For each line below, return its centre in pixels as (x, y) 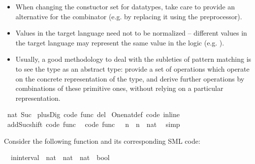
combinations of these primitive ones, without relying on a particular (119, 88)
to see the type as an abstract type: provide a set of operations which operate (132, 68)
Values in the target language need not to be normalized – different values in (131, 33)
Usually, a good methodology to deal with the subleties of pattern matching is (133, 59)
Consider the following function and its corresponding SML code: (102, 141)
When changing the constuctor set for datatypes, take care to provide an (125, 6)
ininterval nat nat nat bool (60, 157)
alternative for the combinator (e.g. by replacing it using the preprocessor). (129, 16)
